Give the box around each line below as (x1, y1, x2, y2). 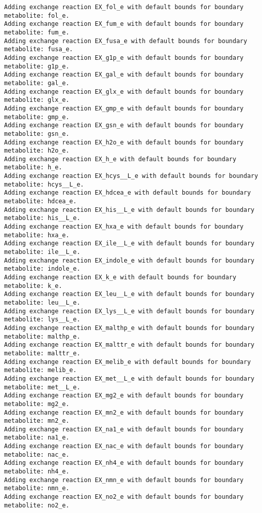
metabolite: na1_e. (4, 434, 69, 442)
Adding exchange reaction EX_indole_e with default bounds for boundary (4, 256, 254, 264)
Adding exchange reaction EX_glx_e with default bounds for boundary (4, 88, 244, 95)
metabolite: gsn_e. (4, 130, 69, 137)
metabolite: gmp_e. (4, 113, 69, 121)
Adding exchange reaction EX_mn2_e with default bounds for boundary (4, 409, 244, 416)
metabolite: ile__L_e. (4, 248, 81, 256)
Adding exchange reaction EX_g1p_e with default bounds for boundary (4, 54, 244, 61)
